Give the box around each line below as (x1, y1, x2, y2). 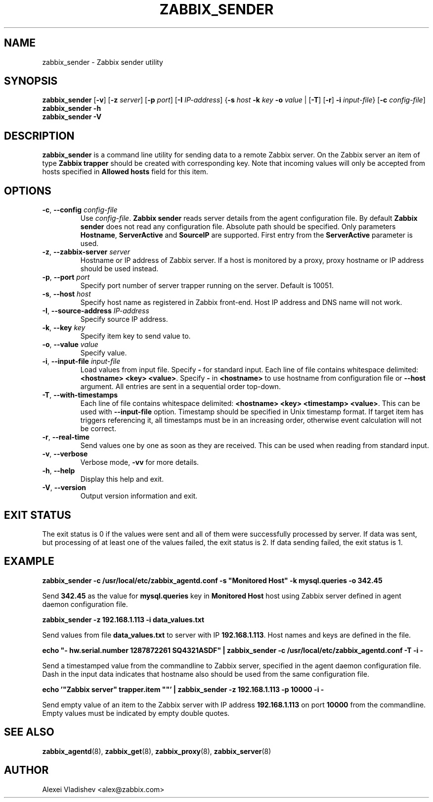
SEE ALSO (4, 726, 54, 739)
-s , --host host (42, 290, 91, 299)
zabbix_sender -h (42, 104, 101, 113)
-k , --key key (42, 323, 86, 332)
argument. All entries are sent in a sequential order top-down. (80, 382, 281, 391)
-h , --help (42, 466, 75, 475)
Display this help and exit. (80, 475, 164, 484)
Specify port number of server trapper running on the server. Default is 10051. (80, 281, 334, 290)
